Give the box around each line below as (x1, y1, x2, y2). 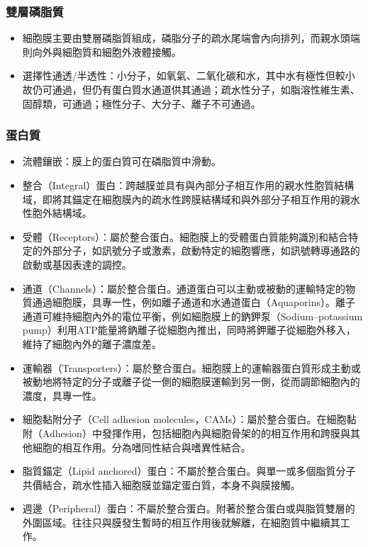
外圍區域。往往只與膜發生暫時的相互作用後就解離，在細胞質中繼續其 (22, 514, 340, 529)
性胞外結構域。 (22, 205, 92, 220)
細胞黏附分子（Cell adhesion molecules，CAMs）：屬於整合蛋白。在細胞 (22, 412, 347, 427)
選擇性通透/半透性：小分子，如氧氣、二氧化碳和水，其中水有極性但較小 (22, 68, 355, 83)
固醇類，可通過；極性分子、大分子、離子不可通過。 (22, 96, 261, 111)
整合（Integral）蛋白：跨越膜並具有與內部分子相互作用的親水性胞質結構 (22, 178, 355, 192)
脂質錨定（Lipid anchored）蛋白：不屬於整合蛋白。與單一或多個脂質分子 (22, 463, 356, 478)
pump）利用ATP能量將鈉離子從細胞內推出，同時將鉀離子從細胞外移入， (22, 322, 356, 337)
